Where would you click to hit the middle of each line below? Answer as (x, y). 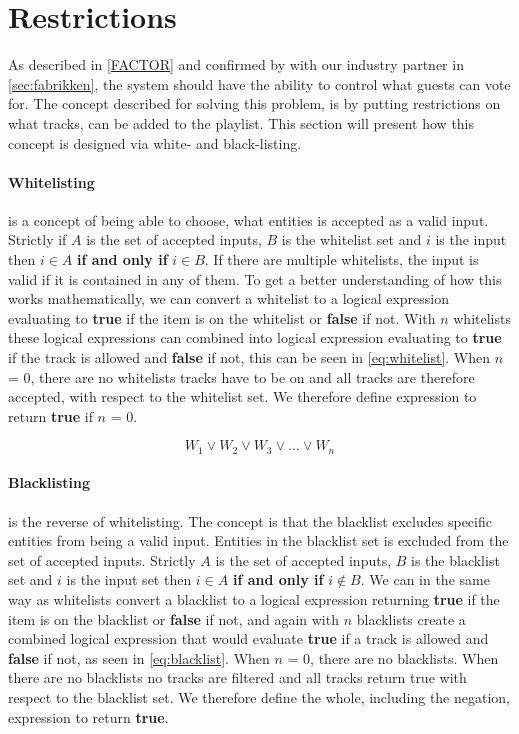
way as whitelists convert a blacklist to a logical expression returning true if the (254, 599)
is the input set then (129, 579)
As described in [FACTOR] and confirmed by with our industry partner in (236, 64)
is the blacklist (455, 559)
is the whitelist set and (351, 239)
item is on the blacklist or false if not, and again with (173, 618)
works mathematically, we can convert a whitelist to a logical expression (228, 298)
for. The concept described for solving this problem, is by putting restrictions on (254, 103)
